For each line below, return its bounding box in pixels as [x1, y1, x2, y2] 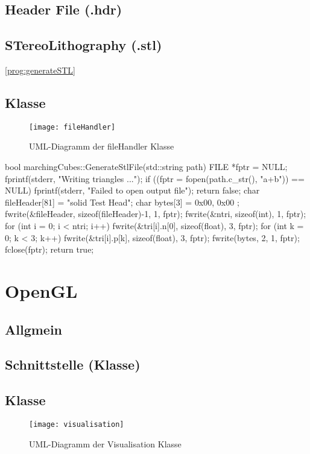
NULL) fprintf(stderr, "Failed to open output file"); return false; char [5, 184, 260, 197]
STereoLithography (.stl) [5, 36, 162, 54]
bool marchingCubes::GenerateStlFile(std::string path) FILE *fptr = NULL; [5, 160, 288, 173]
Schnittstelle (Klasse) [5, 355, 141, 374]
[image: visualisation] [29, 420, 124, 429]
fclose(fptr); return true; [5, 243, 94, 256]
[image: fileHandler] [29, 122, 116, 131]
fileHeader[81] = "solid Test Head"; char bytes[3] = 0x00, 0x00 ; [5, 195, 239, 208]
